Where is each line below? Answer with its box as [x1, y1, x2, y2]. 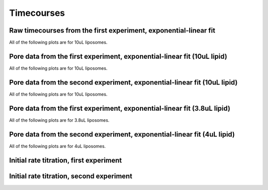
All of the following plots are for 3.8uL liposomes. [9, 117, 110, 123]
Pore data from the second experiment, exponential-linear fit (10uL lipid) [9, 78, 238, 87]
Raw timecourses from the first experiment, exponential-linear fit [9, 26, 215, 35]
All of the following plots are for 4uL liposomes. [9, 143, 106, 149]
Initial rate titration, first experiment [9, 156, 122, 164]
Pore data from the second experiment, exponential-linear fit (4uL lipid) [9, 130, 235, 139]
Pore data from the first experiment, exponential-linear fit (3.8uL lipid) [9, 104, 231, 112]
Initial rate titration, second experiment [9, 172, 133, 180]
